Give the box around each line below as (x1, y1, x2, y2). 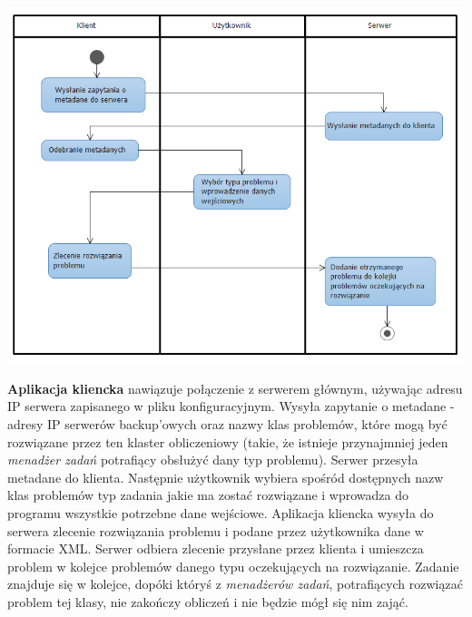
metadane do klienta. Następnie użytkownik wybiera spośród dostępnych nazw (7, 467, 444, 486)
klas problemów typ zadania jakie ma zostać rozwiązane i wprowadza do (7, 485, 409, 504)
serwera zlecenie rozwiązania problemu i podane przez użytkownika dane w (7, 521, 424, 540)
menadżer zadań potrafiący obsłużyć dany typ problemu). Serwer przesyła (7, 450, 418, 469)
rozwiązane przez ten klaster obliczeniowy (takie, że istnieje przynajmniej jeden (7, 432, 448, 451)
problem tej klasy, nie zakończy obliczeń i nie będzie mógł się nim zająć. (7, 593, 408, 611)
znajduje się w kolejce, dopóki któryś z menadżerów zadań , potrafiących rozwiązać (7, 574, 463, 593)
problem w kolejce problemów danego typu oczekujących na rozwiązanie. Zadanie (7, 556, 459, 575)
